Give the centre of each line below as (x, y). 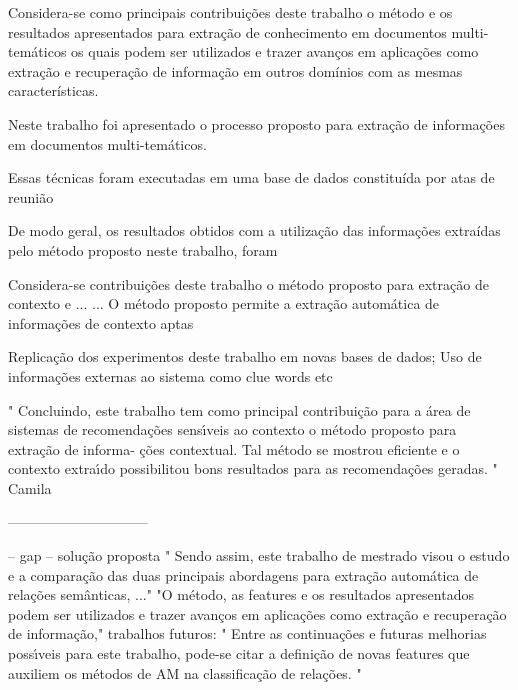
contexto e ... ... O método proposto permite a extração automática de (224, 303)
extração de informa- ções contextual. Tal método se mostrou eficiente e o (234, 448)
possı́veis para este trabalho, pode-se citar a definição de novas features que (239, 653)
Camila (30, 487)
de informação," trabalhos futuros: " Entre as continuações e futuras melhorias (247, 633)
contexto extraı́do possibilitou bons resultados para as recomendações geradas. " (253, 468)
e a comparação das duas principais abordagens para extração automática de (243, 574)
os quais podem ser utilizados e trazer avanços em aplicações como (275, 51)
